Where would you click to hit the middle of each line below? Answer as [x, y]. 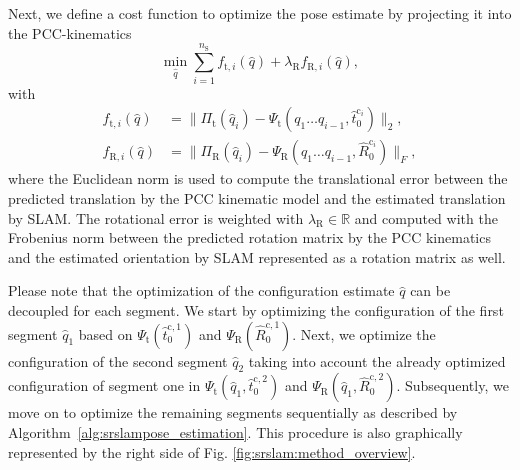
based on [105, 333]
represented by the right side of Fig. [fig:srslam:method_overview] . [212, 451]
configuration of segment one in [104, 385]
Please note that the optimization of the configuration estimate [201, 290]
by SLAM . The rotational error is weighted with [156, 217]
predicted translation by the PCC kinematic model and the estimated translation [257, 197]
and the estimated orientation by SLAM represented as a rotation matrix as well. [257, 256]
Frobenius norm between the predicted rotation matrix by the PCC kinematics [249, 237]
